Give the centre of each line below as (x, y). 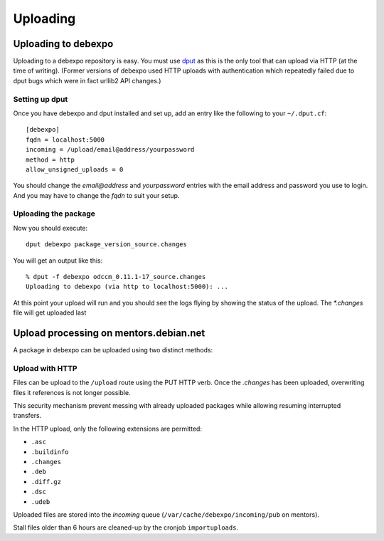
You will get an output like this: (58, 261)
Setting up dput (41, 99)
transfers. (27, 416)
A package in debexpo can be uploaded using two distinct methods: (113, 350)
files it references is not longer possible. (72, 392)
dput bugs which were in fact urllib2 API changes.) (87, 80)
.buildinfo (50, 452)
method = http (50, 159)
